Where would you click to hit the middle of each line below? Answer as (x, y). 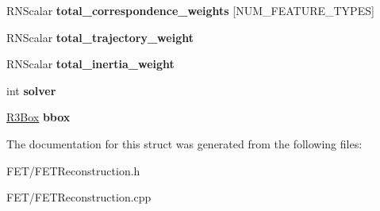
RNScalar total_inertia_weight (90, 64)
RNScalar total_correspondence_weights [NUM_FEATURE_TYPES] (190, 10)
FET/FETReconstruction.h (73, 170)
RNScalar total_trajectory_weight (100, 37)
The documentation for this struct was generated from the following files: (184, 143)
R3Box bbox (38, 117)
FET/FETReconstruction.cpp (79, 197)
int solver (31, 90)
